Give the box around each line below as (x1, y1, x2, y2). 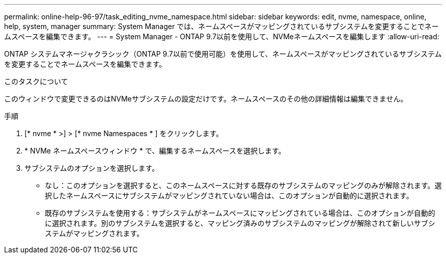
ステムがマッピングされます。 (45, 229, 144, 238)
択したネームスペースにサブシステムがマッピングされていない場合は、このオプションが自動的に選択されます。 (45, 191, 413, 200)
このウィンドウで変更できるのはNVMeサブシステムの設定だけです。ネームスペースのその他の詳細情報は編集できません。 (4, 94, 408, 103)
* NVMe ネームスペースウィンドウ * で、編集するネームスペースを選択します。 (24, 146, 286, 155)
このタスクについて (4, 77, 68, 86)
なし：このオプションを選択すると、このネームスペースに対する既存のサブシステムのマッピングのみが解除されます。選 (45, 181, 442, 190)
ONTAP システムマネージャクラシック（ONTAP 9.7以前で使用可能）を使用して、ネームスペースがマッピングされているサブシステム (4, 49, 442, 58)
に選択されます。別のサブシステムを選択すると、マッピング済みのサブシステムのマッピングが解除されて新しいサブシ (45, 219, 435, 227)
